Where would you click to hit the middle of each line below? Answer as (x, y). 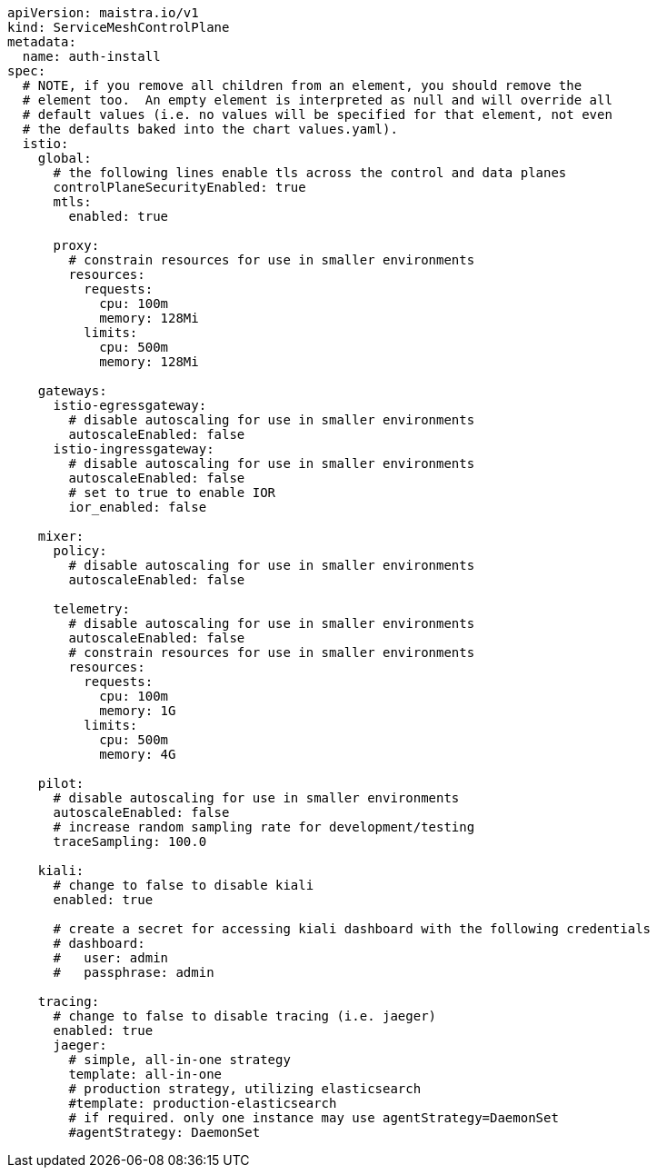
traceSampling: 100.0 (130, 841)
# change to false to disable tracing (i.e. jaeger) (245, 1016)
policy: (80, 551)
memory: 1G (138, 711)
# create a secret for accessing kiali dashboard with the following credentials (352, 929)
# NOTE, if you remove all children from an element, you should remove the (302, 85)
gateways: (72, 391)
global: (65, 158)
